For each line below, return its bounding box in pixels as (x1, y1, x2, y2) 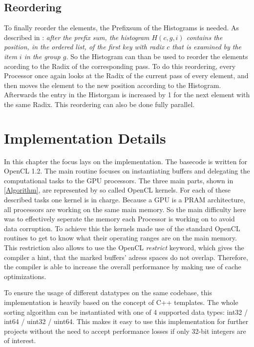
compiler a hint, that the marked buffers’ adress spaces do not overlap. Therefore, (4, 252, 248, 262)
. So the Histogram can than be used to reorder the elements (66, 51, 248, 61)
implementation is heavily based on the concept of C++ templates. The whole (4, 297, 238, 307)
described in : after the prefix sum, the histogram (4, 32, 149, 42)
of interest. (4, 335, 36, 346)
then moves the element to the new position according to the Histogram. (4, 80, 221, 90)
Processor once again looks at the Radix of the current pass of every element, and (4, 70, 249, 81)
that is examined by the (172, 42, 242, 52)
